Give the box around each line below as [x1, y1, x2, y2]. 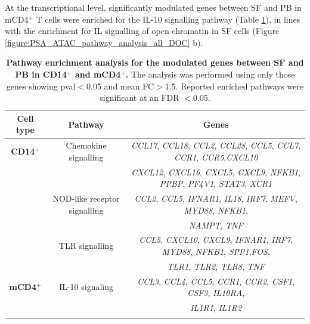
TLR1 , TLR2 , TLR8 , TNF [167, 260, 265, 272]
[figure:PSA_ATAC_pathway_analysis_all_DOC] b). [5, 36, 203, 48]
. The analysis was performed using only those [125, 67, 295, 80]
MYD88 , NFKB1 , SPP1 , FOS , [162, 245, 270, 257]
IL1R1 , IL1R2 [190, 301, 242, 314]
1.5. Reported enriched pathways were [165, 79, 304, 92]
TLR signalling [58, 239, 114, 252]
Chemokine [66, 139, 107, 152]
